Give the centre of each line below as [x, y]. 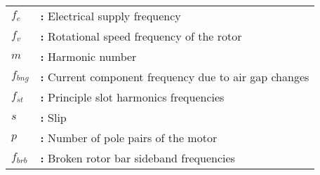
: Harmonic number [88, 56]
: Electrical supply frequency [111, 16]
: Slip [53, 117]
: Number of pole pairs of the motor [129, 138]
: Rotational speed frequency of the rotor [141, 36]
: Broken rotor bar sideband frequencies [138, 158]
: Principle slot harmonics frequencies [132, 97]
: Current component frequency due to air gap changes [175, 77]
